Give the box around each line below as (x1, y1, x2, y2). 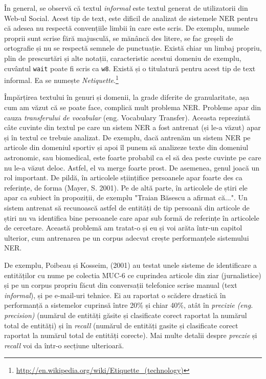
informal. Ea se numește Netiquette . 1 (4, 73, 119, 85)
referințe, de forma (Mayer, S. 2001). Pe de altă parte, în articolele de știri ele (4, 182, 248, 193)
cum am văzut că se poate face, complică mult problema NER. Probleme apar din (4, 102, 261, 113)
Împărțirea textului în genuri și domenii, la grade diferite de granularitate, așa (4, 92, 250, 102)
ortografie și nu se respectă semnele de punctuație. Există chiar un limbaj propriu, (4, 43, 262, 53)
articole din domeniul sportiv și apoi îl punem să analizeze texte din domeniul (4, 142, 249, 153)
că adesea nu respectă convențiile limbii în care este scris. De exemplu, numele (4, 23, 249, 33)
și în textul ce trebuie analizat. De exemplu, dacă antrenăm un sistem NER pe (4, 132, 251, 142)
